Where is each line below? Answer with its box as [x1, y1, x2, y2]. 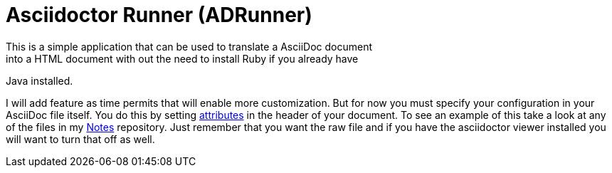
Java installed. [6, 74, 73, 87]
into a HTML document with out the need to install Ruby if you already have [6, 52, 359, 65]
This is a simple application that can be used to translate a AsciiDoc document [6, 40, 372, 53]
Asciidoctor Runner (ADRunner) [6, 3, 312, 27]
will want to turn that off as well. [6, 132, 155, 145]
